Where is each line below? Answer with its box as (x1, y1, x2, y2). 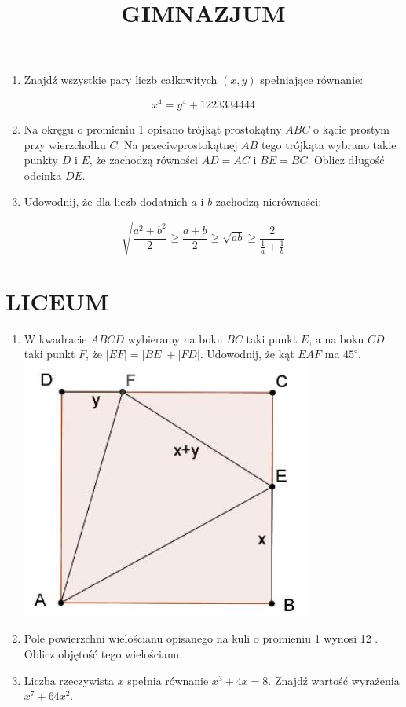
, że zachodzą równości (89, 152, 198, 168)
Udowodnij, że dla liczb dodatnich (24, 193, 188, 210)
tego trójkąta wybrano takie (261, 136, 397, 152)
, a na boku (309, 330, 364, 346)
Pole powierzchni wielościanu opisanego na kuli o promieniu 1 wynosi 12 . (24, 630, 379, 647)
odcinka (24, 167, 62, 183)
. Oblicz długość (307, 152, 385, 168)
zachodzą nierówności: (215, 193, 322, 210)
